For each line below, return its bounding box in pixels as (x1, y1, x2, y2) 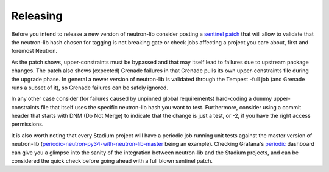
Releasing (11, 9, 63, 22)
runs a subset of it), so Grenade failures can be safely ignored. (11, 84, 169, 91)
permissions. (11, 120, 44, 128)
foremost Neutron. (11, 47, 58, 55)
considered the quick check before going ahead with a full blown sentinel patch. (11, 157, 213, 165)
